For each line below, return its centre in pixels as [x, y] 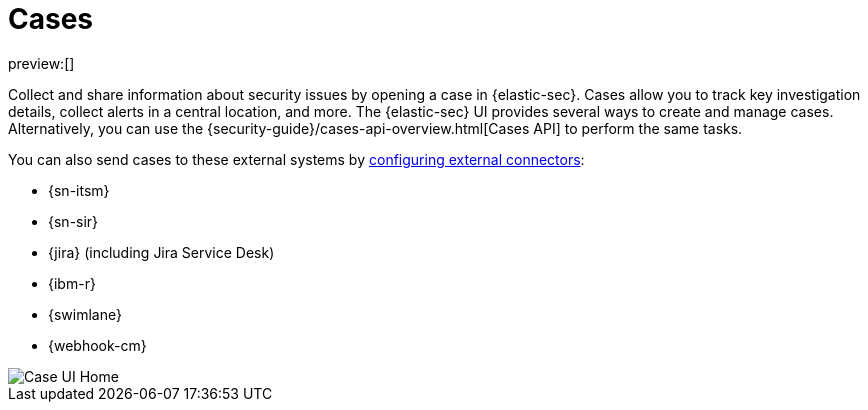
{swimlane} [85, 314]
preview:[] [41, 63]
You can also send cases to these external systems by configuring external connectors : [296, 159]
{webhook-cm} [97, 345]
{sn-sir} [73, 221]
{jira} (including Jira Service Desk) [161, 252]
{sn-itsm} [79, 190]
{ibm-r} [72, 283]
